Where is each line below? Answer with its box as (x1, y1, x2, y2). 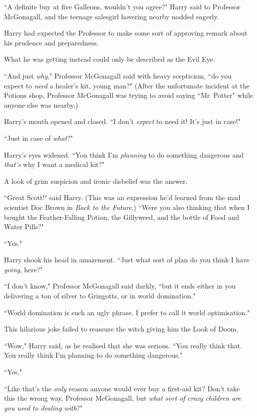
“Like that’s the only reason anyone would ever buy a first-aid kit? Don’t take (4, 383, 240, 393)
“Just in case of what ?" (4, 132, 73, 143)
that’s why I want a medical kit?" (4, 159, 105, 169)
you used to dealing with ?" (4, 402, 83, 413)
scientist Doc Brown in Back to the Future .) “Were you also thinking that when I (4, 202, 250, 212)
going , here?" (4, 264, 43, 274)
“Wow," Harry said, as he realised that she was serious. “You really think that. (4, 340, 242, 350)
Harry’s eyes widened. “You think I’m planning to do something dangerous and (4, 149, 244, 160)
